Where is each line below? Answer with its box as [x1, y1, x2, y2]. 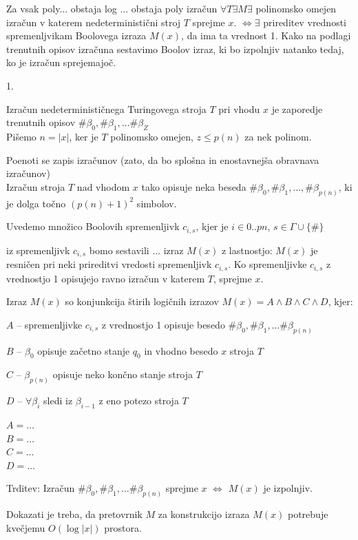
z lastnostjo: [221, 242, 273, 257]
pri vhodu [218, 101, 260, 116]
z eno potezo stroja [98, 393, 179, 408]
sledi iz [43, 393, 73, 408]
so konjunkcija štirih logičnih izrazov [65, 294, 219, 309]
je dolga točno [6, 196, 66, 210]
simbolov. [136, 196, 177, 210]
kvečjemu [6, 520, 45, 534]
